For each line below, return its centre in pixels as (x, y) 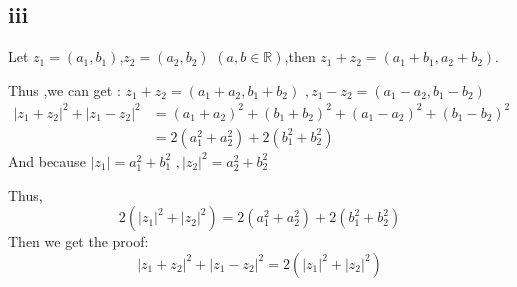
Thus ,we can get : (64, 89)
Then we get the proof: (78, 241)
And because (47, 160)
